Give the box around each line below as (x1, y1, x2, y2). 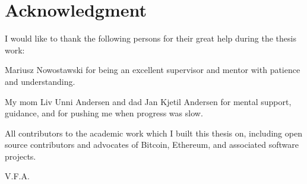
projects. (5, 150, 36, 162)
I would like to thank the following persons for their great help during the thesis (5, 32, 296, 45)
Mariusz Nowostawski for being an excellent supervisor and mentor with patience (5, 64, 300, 76)
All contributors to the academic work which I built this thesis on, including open (5, 126, 302, 139)
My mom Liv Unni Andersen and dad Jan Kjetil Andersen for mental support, (5, 95, 292, 107)
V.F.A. (5, 170, 30, 182)
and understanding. (5, 75, 75, 87)
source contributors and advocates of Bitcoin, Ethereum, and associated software (5, 138, 299, 151)
